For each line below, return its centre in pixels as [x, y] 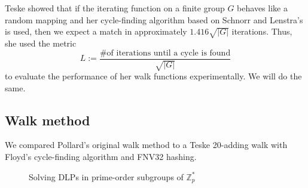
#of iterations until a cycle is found [165, 53]
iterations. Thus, [262, 31]
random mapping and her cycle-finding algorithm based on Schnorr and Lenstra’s [154, 19]
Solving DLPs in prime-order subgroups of [106, 176]
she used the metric [41, 43]
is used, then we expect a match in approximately [96, 31]
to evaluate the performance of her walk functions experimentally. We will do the [153, 76]
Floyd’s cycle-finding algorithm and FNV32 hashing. [101, 156]
